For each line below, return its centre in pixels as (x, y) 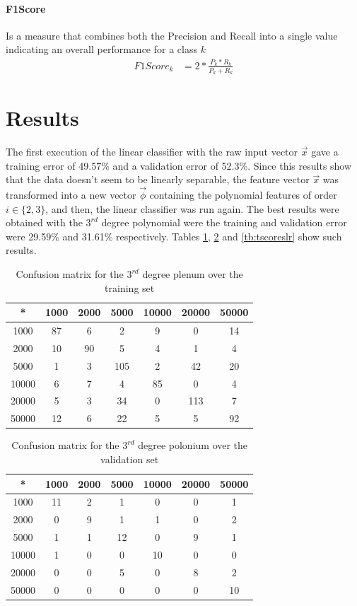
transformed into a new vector (71, 195)
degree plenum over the (193, 274)
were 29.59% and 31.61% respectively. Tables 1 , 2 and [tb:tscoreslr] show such (174, 236)
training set (130, 287)
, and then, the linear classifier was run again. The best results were (192, 208)
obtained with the (44, 222)
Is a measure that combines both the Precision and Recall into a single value (172, 35)
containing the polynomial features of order (243, 195)
